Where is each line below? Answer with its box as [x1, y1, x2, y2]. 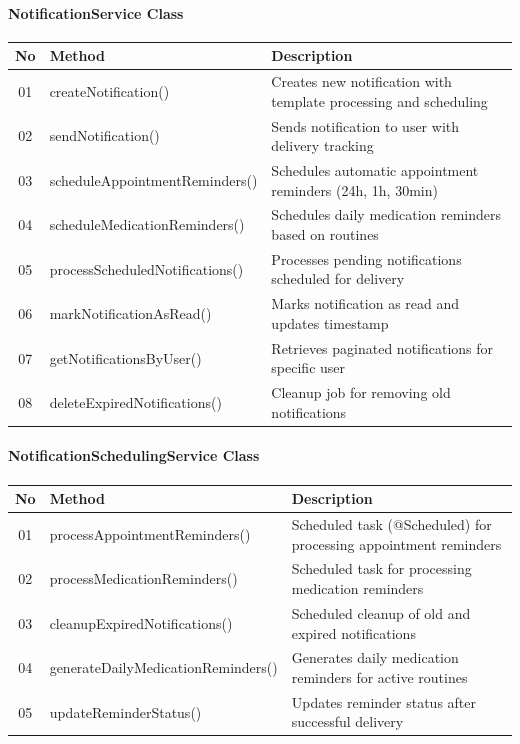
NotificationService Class [8, 2, 184, 23]
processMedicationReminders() [49, 568, 238, 589]
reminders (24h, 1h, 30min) [271, 179, 438, 200]
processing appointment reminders [291, 533, 502, 554]
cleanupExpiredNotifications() [49, 612, 233, 633]
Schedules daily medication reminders [271, 204, 502, 225]
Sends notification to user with [271, 115, 459, 136]
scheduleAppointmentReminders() [49, 169, 258, 190]
